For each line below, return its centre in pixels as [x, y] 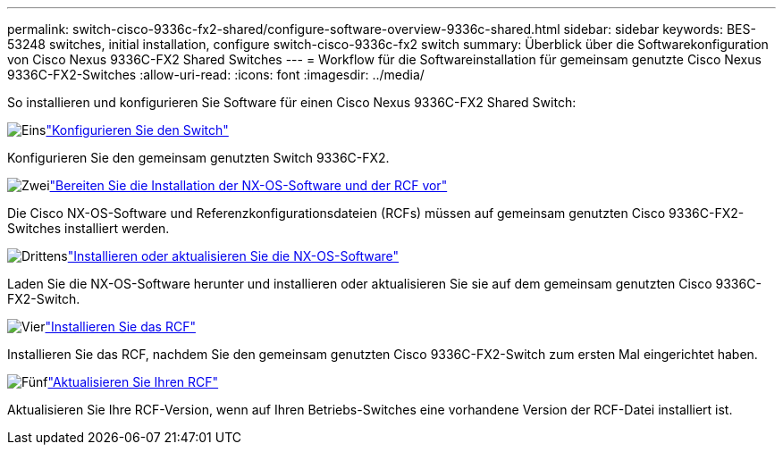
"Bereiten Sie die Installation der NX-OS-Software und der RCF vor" [248, 185]
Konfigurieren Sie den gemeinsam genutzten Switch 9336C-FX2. [198, 158]
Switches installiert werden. [88, 228]
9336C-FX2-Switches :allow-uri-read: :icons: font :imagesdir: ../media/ [216, 75]
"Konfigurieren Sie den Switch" [137, 130]
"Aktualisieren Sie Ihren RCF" [133, 382]
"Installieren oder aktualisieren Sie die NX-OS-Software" [233, 256]
